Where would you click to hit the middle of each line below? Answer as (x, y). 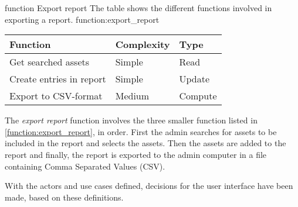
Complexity (143, 44)
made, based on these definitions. (64, 197)
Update (194, 79)
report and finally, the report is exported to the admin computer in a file (136, 154)
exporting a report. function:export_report (82, 19)
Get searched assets (50, 62)
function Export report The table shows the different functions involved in (138, 8)
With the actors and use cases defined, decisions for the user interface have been (149, 186)
